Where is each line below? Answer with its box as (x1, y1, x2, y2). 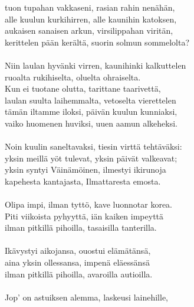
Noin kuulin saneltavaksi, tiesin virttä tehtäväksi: (5, 140, 182, 153)
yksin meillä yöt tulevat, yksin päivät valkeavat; (5, 151, 177, 164)
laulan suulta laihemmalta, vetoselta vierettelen (5, 93, 176, 106)
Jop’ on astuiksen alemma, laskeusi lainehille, (5, 290, 169, 303)
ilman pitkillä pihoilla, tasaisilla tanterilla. (5, 221, 157, 234)
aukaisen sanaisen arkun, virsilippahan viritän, (5, 24, 173, 37)
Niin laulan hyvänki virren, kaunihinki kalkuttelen (5, 59, 186, 71)
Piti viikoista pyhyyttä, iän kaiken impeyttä (5, 209, 164, 222)
